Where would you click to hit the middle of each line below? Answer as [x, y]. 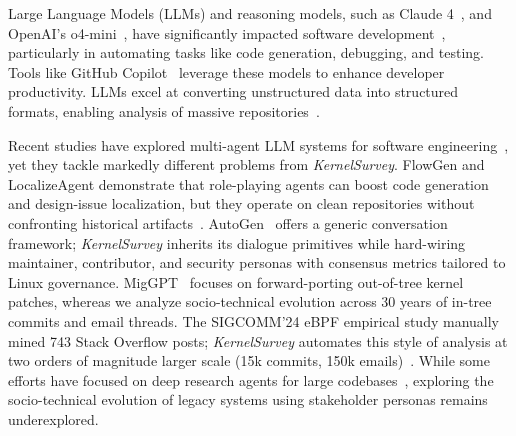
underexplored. [53, 418]
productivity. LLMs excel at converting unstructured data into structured [233, 91]
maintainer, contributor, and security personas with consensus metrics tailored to [257, 262]
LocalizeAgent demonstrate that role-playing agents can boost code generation [248, 183]
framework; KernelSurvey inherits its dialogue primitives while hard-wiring [237, 242]
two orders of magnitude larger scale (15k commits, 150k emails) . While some [249, 360]
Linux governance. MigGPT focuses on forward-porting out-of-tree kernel [236, 281]
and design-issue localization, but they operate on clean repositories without [241, 203]
